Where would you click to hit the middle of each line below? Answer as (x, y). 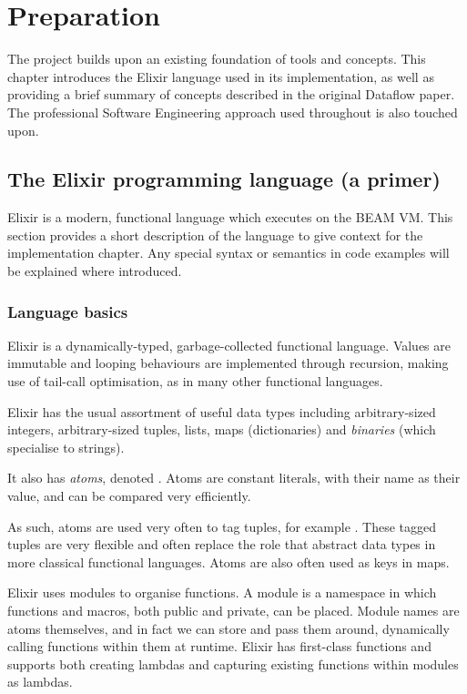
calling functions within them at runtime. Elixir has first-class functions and (219, 646)
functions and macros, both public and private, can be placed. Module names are (233, 611)
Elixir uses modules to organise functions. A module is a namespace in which (222, 592)
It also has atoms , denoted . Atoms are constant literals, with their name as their (234, 478)
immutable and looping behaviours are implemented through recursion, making (228, 363)
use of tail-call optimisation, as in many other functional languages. (195, 381)
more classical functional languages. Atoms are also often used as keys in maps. (228, 561)
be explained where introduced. (95, 271)
